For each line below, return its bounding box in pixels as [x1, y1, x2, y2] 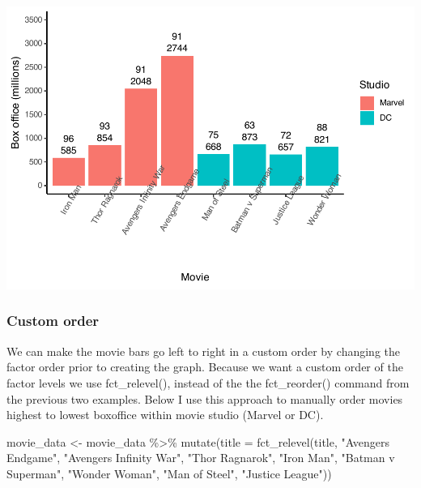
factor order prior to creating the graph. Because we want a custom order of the [6, 358, 403, 375]
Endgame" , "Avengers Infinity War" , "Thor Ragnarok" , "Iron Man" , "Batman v [6, 449, 395, 466]
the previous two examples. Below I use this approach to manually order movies [6, 390, 403, 407]
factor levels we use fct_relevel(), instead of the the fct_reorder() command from [6, 374, 410, 391]
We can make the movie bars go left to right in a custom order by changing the [6, 342, 400, 359]
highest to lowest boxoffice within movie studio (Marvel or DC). [6, 406, 324, 423]
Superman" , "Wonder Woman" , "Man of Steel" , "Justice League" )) [6, 464, 332, 482]
